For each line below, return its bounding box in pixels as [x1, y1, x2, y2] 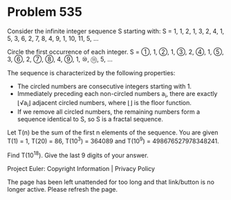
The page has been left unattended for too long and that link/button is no [7, 177, 214, 186]
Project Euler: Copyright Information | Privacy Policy [7, 164, 156, 172]
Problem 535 [7, 4, 83, 20]
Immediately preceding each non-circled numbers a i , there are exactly [17, 89, 218, 99]
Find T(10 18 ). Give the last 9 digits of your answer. [7, 150, 149, 159]
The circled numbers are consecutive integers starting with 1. [17, 82, 192, 90]
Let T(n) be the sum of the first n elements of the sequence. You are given [7, 128, 219, 137]
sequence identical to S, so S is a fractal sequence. [17, 114, 164, 123]
